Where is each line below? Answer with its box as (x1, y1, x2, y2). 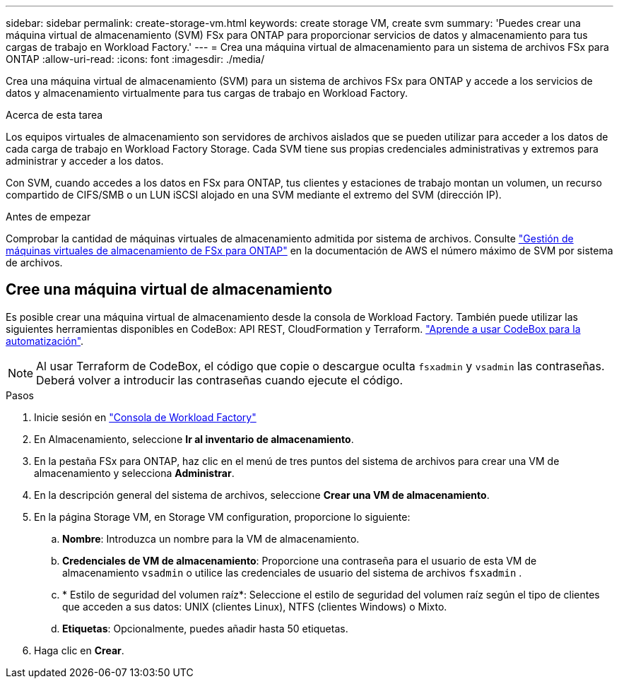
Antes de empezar (6, 211, 91, 223)
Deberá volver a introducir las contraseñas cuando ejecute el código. (36, 372, 403, 387)
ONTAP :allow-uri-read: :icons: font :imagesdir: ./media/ (6, 53, 265, 65)
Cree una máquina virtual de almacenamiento (6, 281, 333, 299)
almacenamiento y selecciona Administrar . (34, 466, 235, 479)
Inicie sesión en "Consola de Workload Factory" (34, 411, 257, 423)
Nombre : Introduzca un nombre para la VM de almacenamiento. (62, 532, 360, 545)
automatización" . (6, 334, 84, 347)
